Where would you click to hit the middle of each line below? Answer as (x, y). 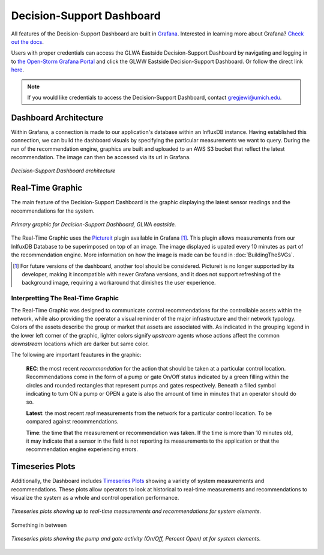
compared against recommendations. (72, 422)
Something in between (39, 525)
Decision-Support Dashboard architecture (63, 171)
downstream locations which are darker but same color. (80, 344)
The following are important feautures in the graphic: (76, 355)
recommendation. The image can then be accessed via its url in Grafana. (101, 157)
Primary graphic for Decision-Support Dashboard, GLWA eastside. (94, 225)
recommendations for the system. (53, 211)
